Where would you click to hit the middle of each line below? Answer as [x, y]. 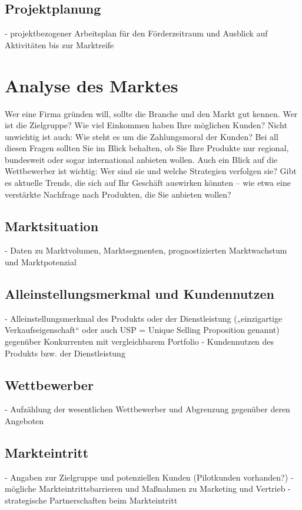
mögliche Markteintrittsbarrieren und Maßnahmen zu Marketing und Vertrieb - [148, 489]
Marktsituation [52, 226]
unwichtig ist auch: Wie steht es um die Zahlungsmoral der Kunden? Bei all [142, 136]
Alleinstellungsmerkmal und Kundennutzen [140, 294]
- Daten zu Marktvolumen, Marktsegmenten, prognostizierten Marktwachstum [146, 250]
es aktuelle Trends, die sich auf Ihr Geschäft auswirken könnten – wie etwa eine [148, 183]
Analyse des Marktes [92, 85]
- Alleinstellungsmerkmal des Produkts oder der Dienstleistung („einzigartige [144, 318]
